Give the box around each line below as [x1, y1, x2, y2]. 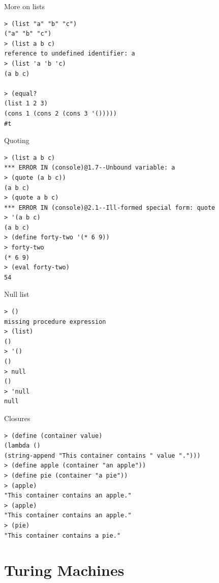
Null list [4, 289, 29, 299]
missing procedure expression [4, 318, 106, 325]
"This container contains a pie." [4, 532, 121, 539]
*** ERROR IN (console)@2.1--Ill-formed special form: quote [4, 204, 215, 211]
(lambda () [4, 442, 41, 450]
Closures [4, 412, 30, 423]
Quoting [4, 135, 29, 146]
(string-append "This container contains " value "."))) [4, 452, 201, 459]
